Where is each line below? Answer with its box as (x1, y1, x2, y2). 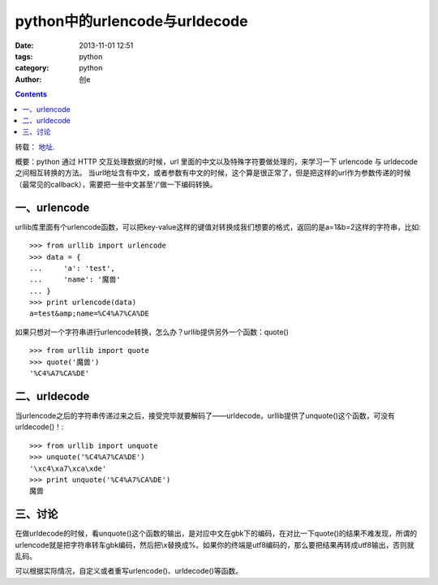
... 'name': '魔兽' (29, 275, 121, 284)
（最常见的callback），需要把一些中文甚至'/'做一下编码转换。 (15, 179, 217, 189)
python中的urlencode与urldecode (15, 12, 248, 30)
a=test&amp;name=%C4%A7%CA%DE (29, 309, 150, 318)
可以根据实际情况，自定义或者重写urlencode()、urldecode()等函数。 (15, 566, 243, 576)
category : (15, 63, 49, 73)
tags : (15, 51, 33, 61)
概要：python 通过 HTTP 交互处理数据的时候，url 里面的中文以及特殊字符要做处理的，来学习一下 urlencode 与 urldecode (15, 157, 418, 166)
